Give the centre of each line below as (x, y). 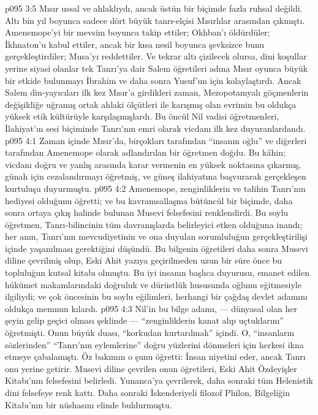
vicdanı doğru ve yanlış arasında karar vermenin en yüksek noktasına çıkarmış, (153, 164)
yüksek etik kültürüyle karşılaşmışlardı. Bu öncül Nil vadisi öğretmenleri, (142, 116)
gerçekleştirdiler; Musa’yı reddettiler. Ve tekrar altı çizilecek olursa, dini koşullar (156, 56)
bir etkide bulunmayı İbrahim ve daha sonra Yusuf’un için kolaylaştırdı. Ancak (153, 80)
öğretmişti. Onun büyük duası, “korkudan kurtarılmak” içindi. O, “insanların (150, 333)
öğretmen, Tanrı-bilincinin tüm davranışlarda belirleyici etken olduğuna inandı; (154, 224)
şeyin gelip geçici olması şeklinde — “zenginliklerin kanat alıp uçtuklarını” (144, 320)
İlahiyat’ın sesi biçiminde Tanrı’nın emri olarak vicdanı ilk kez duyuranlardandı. (155, 128)
